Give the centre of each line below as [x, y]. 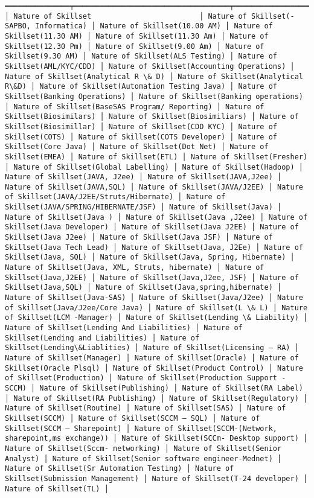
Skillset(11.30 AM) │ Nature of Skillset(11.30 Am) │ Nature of [137, 36]
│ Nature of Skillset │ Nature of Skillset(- [150, 16]
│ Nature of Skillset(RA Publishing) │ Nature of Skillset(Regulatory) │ [156, 398]
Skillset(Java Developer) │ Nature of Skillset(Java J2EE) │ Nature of [152, 227]
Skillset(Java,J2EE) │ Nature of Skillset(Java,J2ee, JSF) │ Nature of [152, 277]
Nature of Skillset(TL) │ [57, 489]
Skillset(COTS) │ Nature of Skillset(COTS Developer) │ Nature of [141, 137]
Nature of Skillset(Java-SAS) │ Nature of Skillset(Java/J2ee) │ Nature [154, 298]
